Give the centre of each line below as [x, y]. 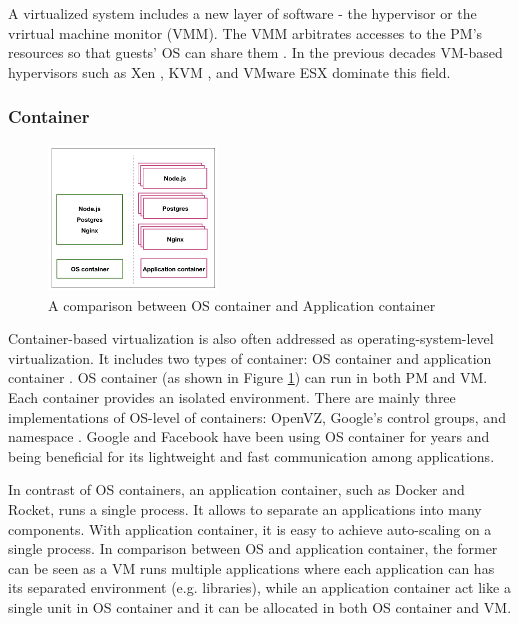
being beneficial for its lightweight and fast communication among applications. [251, 455]
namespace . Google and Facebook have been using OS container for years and [249, 436]
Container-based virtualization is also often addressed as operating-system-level [251, 338]
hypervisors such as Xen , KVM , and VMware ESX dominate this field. [229, 71]
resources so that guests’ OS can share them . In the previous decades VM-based [255, 52]
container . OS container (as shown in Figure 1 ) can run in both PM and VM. [248, 377]
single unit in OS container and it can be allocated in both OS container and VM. [260, 607]
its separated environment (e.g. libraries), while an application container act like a [259, 587]
